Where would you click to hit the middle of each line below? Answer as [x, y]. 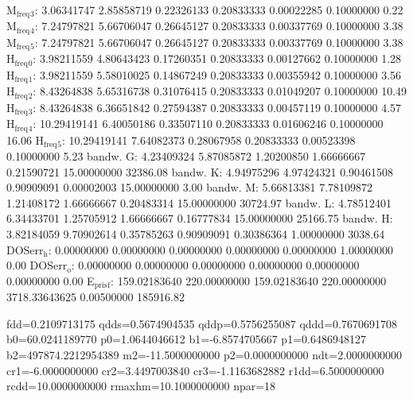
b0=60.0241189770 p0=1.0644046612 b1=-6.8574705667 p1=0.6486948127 [186, 339]
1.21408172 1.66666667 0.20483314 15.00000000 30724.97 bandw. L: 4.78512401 [199, 202]
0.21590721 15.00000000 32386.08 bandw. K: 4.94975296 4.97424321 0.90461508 [200, 171]
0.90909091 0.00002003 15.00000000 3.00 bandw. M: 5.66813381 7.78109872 [190, 187]
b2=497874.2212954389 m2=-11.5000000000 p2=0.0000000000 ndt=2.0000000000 [205, 355]
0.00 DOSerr [37, 265]
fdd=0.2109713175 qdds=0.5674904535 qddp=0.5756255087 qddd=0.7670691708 [202, 323]
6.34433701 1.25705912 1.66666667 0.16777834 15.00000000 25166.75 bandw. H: [200, 218]
